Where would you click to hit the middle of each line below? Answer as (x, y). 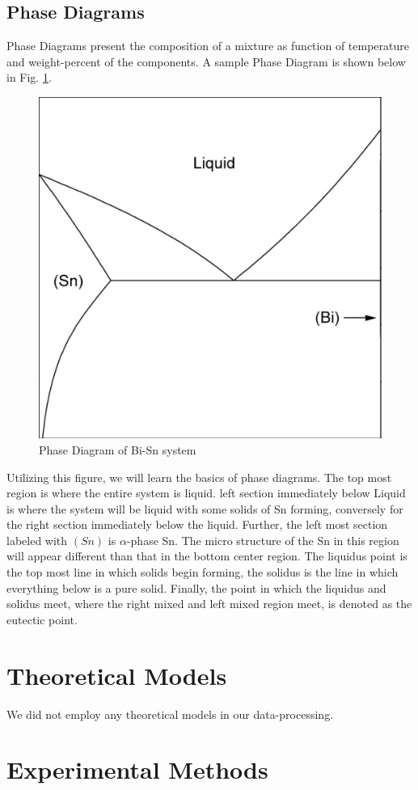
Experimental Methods (137, 769)
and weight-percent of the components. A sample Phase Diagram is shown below (206, 61)
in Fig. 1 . (29, 77)
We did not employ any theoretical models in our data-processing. (170, 714)
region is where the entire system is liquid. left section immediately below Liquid (206, 493)
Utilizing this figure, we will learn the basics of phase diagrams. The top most (199, 477)
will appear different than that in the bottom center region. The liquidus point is (207, 556)
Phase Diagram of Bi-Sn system (118, 449)
